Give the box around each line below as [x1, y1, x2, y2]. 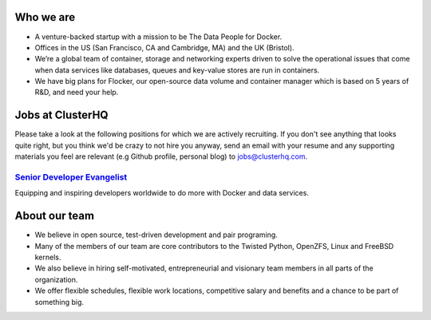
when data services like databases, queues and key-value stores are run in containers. [34, 65, 320, 75]
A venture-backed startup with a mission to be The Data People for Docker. [34, 32, 283, 41]
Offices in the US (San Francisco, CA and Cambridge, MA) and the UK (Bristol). [34, 42, 295, 52]
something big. [34, 297, 84, 306]
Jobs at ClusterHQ [14, 109, 109, 122]
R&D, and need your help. [34, 88, 119, 97]
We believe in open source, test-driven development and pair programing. [34, 230, 279, 239]
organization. [34, 275, 78, 284]
